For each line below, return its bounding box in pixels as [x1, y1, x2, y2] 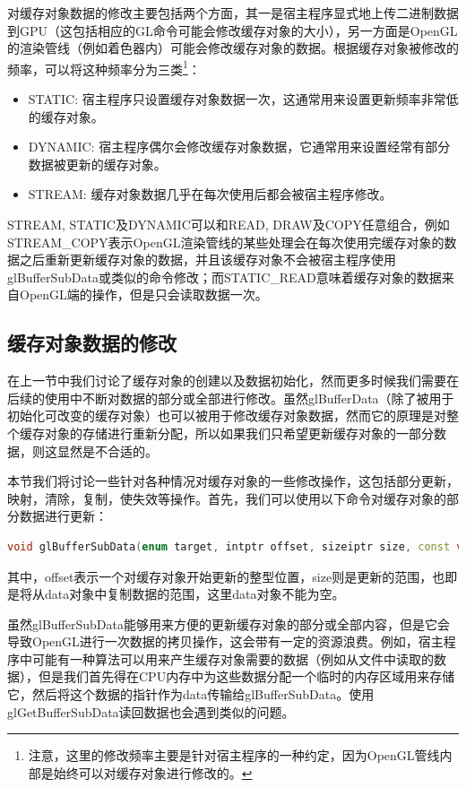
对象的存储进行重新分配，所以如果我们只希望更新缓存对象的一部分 [44, 423, 434, 442]
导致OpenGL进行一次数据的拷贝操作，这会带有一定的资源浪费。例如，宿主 [7, 632, 444, 651]
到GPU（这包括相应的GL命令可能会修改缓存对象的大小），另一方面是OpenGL [7, 21, 458, 39]
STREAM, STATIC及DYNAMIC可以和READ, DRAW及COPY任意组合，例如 [7, 215, 450, 233]
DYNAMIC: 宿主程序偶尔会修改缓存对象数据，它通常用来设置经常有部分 [28, 137, 451, 156]
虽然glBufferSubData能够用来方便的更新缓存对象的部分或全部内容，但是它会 [7, 614, 450, 633]
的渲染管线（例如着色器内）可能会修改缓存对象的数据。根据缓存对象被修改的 [7, 39, 459, 57]
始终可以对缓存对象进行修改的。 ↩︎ [53, 763, 253, 782]
